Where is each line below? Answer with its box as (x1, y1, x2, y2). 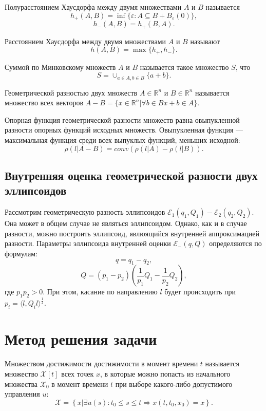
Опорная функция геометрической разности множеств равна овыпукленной (5, 114, 240, 125)
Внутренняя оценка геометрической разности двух (5, 167, 258, 183)
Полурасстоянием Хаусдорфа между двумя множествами (5, 2, 182, 12)
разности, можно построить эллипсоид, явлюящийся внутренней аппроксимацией (5, 228, 260, 238)
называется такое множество (140, 61, 229, 72)
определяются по (209, 238, 262, 249)
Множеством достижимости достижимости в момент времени (5, 358, 198, 369)
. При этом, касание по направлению (43, 286, 158, 297)
